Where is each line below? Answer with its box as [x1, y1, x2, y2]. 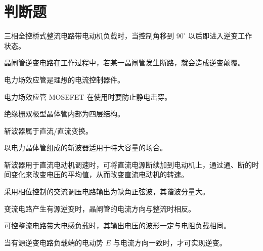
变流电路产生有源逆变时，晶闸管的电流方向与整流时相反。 [4, 203, 195, 214]
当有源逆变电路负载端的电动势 [4, 237, 103, 247]
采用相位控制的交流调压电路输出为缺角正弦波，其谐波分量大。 [4, 186, 209, 197]
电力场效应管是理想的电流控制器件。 [4, 74, 124, 85]
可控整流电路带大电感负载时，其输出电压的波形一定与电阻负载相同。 [4, 220, 231, 231]
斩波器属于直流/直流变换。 [4, 125, 93, 136]
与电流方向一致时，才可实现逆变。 [113, 237, 227, 247]
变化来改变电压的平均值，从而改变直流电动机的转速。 [11, 169, 188, 180]
